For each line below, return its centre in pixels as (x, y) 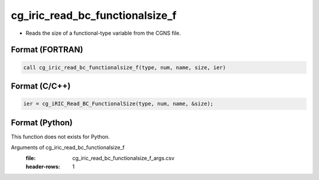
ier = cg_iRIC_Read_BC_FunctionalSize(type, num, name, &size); (118, 104)
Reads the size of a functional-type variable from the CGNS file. (103, 33)
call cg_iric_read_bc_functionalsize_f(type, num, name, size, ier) (125, 67)
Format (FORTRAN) (47, 50)
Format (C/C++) (41, 86)
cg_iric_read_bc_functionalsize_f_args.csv (123, 158)
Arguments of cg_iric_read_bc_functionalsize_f (68, 148)
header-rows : (43, 166)
